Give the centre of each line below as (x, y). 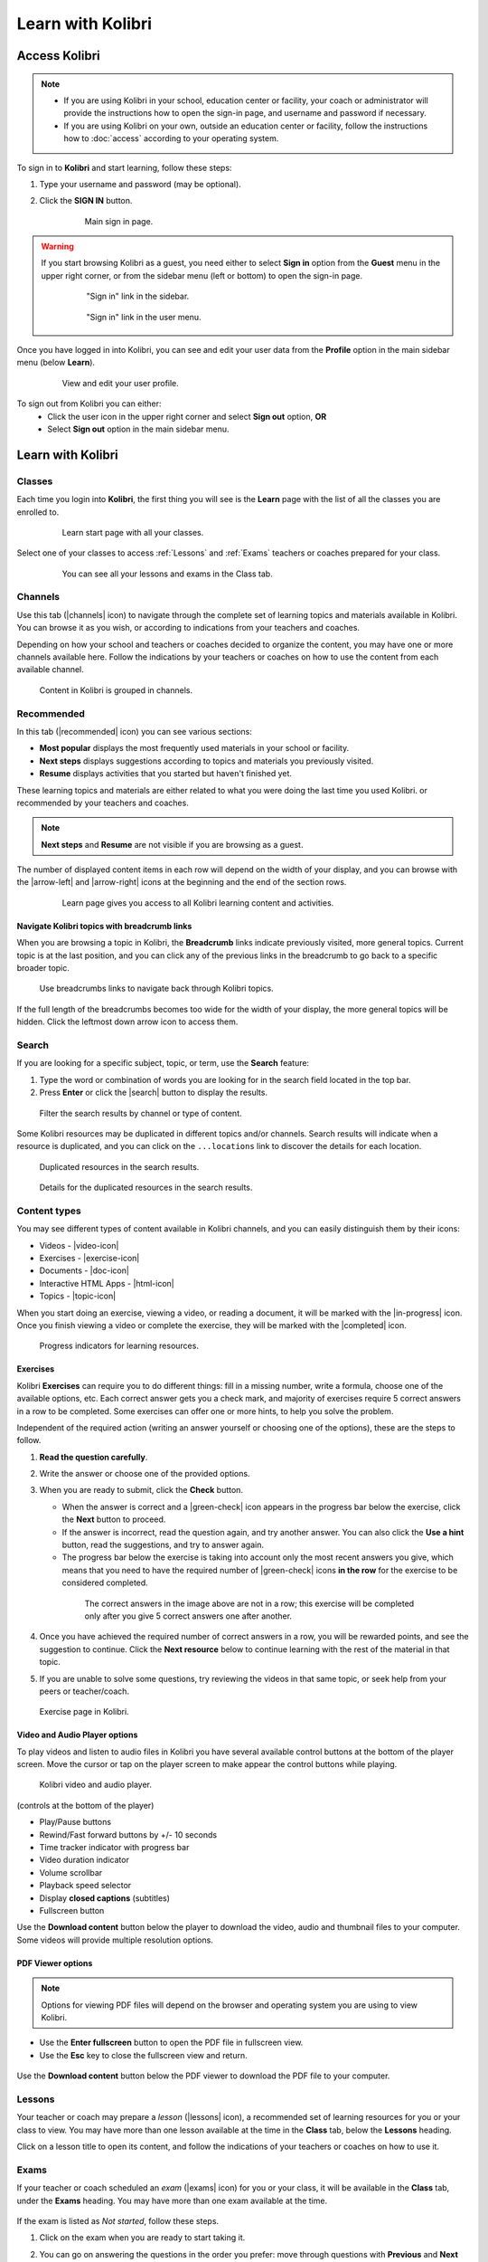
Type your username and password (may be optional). (140, 184)
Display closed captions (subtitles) (105, 1898)
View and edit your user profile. (121, 383)
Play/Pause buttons (75, 1822)
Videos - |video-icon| (79, 1245)
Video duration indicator (84, 1860)
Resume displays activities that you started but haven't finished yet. (166, 774)
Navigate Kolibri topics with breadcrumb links (104, 926)
